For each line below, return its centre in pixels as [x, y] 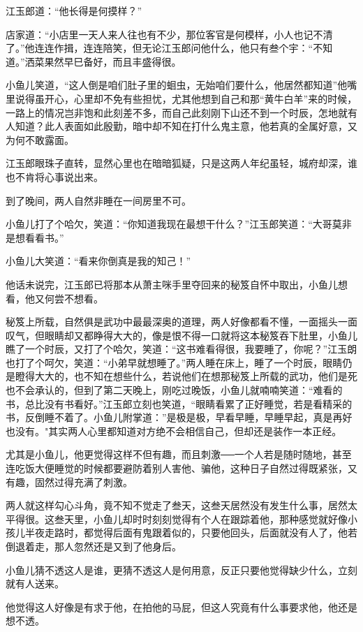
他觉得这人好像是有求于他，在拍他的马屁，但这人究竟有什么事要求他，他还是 [181, 607]
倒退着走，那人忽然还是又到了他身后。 [94, 546]
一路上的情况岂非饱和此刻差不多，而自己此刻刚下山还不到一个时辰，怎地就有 [181, 112]
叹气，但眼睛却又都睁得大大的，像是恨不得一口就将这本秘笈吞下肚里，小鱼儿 [181, 335]
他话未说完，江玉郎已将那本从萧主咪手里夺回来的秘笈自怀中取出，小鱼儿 [172, 284]
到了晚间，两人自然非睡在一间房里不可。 [98, 200]
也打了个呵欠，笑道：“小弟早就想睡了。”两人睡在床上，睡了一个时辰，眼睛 [174, 362]
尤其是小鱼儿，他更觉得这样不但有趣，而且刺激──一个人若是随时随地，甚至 [179, 454]
